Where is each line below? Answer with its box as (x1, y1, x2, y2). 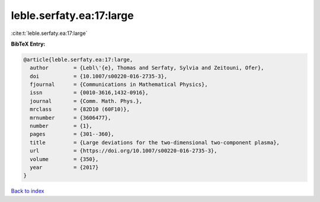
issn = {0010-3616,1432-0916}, (30, 89, 149, 96)
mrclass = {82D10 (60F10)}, (30, 106, 130, 113)
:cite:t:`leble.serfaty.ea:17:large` (11, 30, 88, 37)
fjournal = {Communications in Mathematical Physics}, (30, 81, 208, 88)
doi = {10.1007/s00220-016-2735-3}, (30, 73, 168, 79)
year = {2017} (30, 164, 99, 171)
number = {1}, (30, 123, 93, 130)
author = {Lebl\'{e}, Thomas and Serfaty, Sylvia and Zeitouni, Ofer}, (30, 65, 264, 71)
